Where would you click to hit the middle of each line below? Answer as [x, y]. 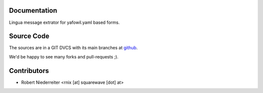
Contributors [29, 71]
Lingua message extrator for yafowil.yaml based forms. [64, 22]
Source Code [29, 36]
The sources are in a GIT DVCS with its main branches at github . [73, 48]
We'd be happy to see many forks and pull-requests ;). [64, 56]
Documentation [33, 10]
